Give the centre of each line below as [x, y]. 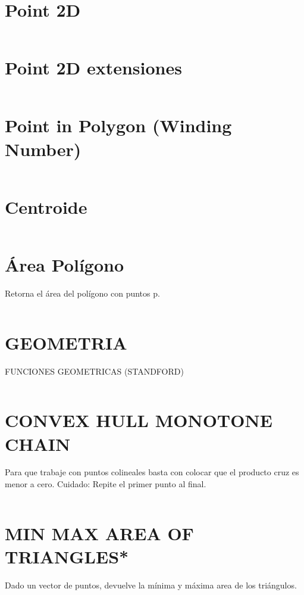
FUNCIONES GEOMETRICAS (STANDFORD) [94, 371]
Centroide [46, 206]
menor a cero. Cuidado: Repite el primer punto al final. [106, 484]
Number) [43, 149]
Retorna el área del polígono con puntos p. [82, 293]
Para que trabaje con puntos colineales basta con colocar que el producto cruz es [152, 472]
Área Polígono [65, 264]
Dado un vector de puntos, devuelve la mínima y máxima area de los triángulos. [151, 585]
